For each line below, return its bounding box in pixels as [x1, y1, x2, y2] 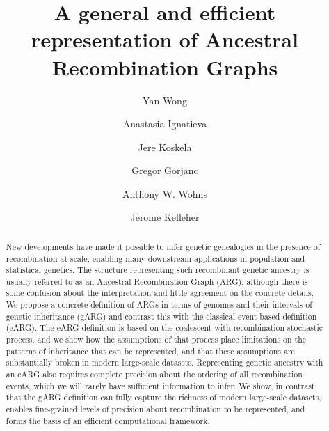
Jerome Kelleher [130, 210, 200, 224]
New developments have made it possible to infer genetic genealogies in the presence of [6, 240, 321, 252]
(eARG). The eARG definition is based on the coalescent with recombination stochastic [6, 322, 323, 334]
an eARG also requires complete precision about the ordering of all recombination [6, 368, 303, 380]
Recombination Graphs [51, 52, 278, 81]
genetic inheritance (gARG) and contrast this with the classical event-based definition [6, 310, 317, 322]
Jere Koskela [138, 139, 192, 154]
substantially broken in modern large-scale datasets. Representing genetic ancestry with [6, 356, 323, 368]
